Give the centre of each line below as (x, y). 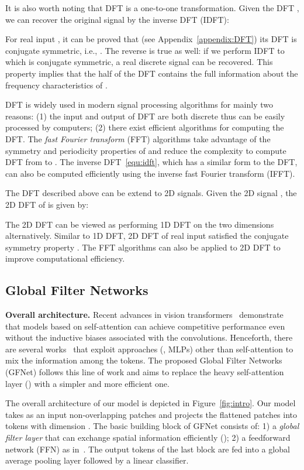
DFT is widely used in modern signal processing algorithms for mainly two (139, 104)
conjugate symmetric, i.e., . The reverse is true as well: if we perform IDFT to (145, 50)
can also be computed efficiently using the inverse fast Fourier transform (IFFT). (150, 173)
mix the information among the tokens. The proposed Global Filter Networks (144, 360)
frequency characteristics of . (56, 85)
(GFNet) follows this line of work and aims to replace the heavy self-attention (145, 372)
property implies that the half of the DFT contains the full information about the (152, 73)
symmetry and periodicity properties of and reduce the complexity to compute (146, 150)
